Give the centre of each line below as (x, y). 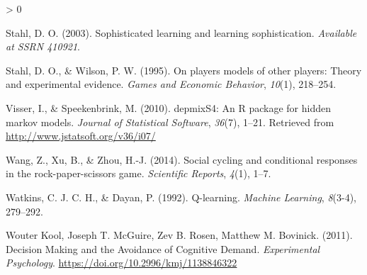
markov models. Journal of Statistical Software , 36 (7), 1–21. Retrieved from (170, 122)
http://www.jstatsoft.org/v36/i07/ (81, 136)
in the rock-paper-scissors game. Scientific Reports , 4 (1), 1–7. (139, 173)
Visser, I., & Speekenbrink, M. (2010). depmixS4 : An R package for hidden (169, 107)
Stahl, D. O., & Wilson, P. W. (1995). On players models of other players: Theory (184, 70)
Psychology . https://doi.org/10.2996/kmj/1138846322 (122, 263)
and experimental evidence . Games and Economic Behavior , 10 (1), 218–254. (171, 84)
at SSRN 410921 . (43, 46)
